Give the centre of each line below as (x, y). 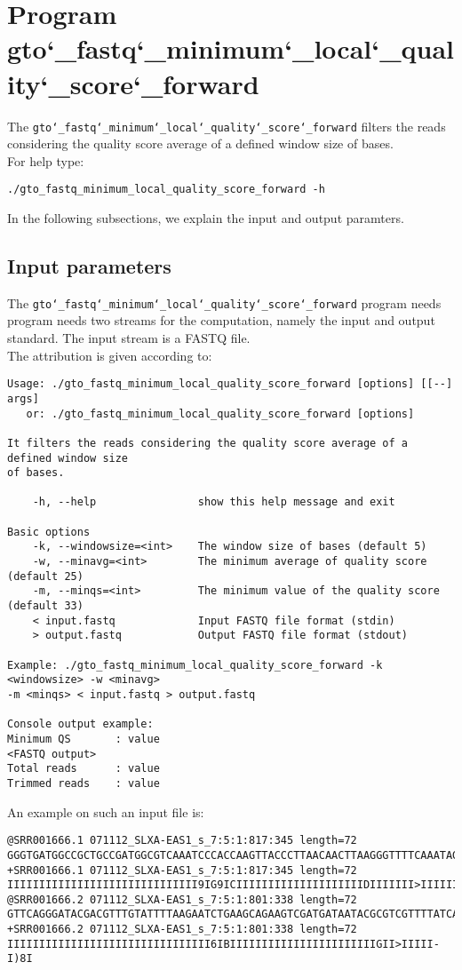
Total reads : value (84, 769)
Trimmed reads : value (84, 783)
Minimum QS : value (84, 739)
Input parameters (89, 265)
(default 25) (45, 576)
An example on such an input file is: (106, 811)
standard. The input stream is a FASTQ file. (129, 338)
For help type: (46, 160)
